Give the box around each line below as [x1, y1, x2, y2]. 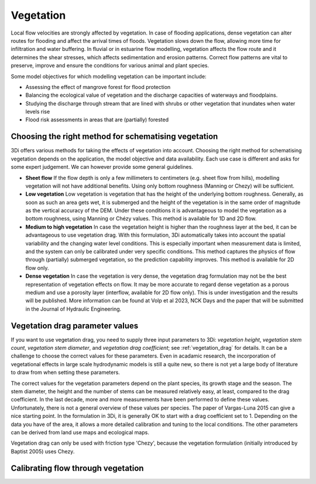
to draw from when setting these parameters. [11, 369, 120, 376]
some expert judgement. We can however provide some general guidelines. [11, 163, 193, 171]
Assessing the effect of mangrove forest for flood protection [25, 83, 171, 90]
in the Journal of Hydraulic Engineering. [25, 305, 122, 312]
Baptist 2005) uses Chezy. [11, 448, 75, 455]
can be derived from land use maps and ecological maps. [11, 428, 149, 436]
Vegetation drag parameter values [11, 321, 139, 330]
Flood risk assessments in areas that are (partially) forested [25, 116, 169, 123]
